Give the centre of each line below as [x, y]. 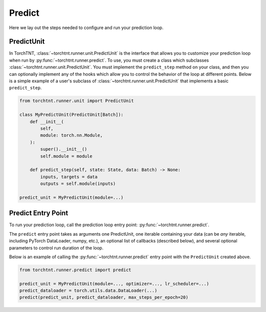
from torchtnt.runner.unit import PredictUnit [77, 101]
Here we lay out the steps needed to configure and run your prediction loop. [86, 28]
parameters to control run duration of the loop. [56, 248]
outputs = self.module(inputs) [78, 184]
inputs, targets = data [69, 177]
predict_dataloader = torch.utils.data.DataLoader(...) [88, 291]
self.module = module [66, 156]
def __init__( [47, 121]
